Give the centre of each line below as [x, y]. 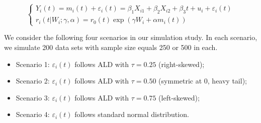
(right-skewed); [182, 64]
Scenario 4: [33, 114]
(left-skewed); [179, 97]
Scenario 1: [33, 64]
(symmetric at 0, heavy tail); [203, 81]
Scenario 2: [33, 81]
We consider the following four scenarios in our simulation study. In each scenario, [131, 37]
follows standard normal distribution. [132, 114]
